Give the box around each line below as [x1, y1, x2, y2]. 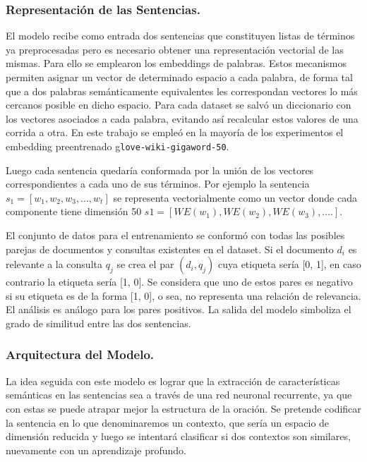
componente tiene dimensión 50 [6, 204, 142, 219]
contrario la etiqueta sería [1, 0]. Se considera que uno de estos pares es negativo [6, 274, 353, 289]
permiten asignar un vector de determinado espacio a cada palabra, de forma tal [6, 70, 353, 84]
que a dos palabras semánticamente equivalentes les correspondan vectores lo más [6, 83, 358, 98]
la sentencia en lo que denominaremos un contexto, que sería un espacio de [6, 415, 330, 430]
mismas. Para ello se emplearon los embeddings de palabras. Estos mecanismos [6, 56, 347, 71]
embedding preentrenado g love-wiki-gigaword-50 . [6, 138, 229, 153]
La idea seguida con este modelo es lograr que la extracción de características [6, 373, 340, 388]
